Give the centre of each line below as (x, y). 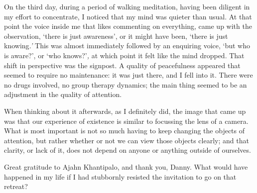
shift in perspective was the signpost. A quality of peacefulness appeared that (122, 65)
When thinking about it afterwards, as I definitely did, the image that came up (125, 111)
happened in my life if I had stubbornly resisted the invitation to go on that (120, 176)
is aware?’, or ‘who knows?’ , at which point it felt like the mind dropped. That (124, 55)
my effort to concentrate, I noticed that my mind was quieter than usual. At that (128, 16)
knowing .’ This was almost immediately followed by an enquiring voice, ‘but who (127, 46)
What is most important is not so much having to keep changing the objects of (125, 131)
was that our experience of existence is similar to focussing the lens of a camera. (126, 121)
